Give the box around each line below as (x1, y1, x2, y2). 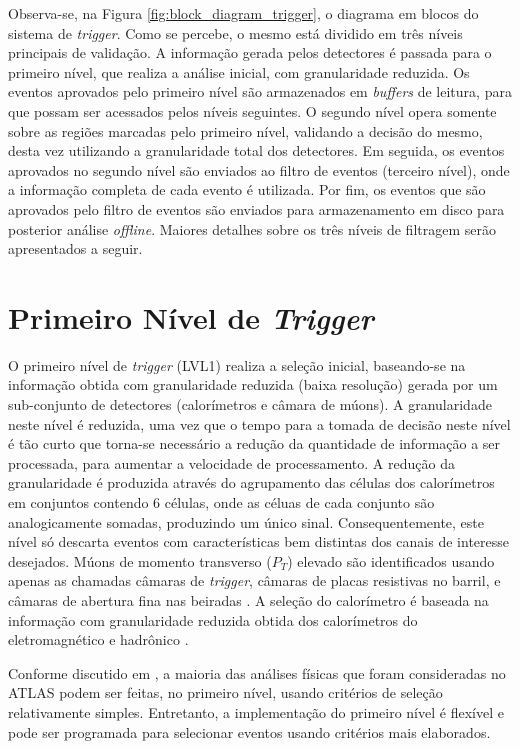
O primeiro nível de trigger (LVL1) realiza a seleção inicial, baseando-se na (8, 354, 466, 375)
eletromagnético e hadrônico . (8, 629, 189, 650)
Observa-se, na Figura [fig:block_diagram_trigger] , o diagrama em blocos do (8, 3, 479, 23)
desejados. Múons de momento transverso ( (8, 550, 272, 571)
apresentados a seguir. (8, 238, 143, 259)
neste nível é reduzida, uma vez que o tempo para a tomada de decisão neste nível (8, 413, 511, 434)
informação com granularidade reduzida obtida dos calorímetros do (8, 609, 418, 630)
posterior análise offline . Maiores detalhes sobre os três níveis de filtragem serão (8, 218, 496, 239)
